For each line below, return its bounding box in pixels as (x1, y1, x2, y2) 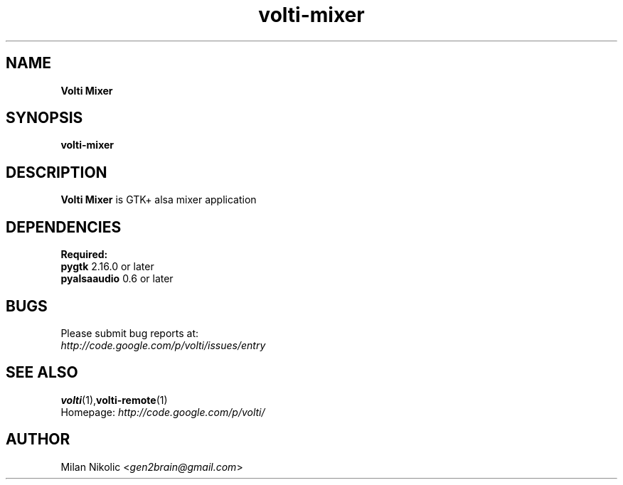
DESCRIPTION (6, 163, 107, 181)
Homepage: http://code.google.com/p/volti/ (60, 405, 265, 418)
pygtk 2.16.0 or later (60, 260, 154, 273)
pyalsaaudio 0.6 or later (60, 272, 174, 285)
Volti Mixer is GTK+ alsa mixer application (60, 193, 257, 206)
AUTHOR (6, 430, 70, 449)
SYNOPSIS (6, 109, 83, 127)
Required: (60, 248, 108, 261)
